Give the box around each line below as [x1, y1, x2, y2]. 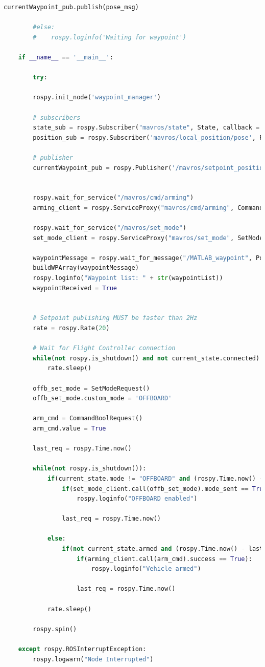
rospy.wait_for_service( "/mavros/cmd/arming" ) [33, 194, 194, 202]
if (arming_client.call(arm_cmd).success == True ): [77, 555, 252, 563]
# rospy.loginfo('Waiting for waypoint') [33, 33, 186, 41]
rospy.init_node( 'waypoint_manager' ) [33, 94, 161, 101]
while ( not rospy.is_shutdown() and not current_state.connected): [33, 354, 263, 362]
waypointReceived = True [33, 284, 117, 292]
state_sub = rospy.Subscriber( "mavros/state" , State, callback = [33, 124, 260, 132]
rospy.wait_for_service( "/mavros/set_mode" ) [33, 224, 186, 232]
